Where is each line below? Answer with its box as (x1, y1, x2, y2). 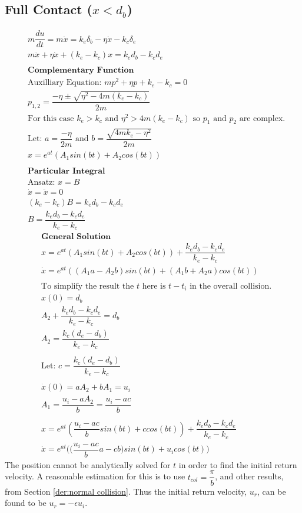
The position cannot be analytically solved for (5, 458, 171, 470)
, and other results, (215, 470, 284, 482)
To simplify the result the (41, 282, 134, 290)
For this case (28, 114, 74, 123)
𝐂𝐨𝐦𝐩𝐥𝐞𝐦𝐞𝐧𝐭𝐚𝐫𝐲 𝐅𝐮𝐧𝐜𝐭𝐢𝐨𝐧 (28, 66, 134, 75)
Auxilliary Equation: (28, 79, 102, 87)
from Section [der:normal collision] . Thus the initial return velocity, (5, 485, 247, 497)
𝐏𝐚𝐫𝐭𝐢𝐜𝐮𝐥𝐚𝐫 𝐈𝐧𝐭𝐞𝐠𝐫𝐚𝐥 (28, 167, 105, 176)
